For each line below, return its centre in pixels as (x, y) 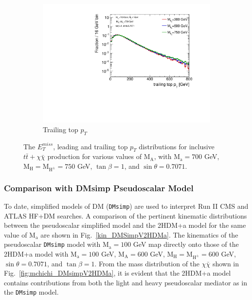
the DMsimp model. (31, 292)
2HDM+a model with (36, 253)
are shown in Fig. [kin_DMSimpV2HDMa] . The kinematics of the (139, 234)
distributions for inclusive (177, 146)
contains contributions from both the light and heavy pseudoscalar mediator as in (126, 282)
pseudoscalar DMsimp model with (52, 244)
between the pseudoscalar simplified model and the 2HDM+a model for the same (125, 225)
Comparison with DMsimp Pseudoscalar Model (99, 188)
